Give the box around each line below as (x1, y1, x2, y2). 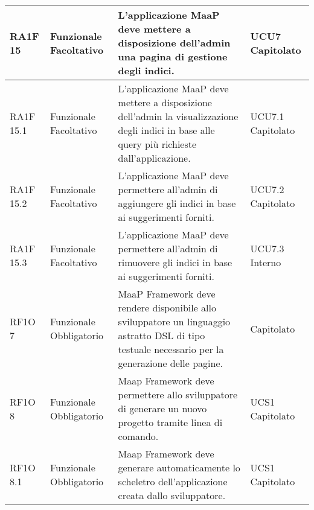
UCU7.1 (250, 109, 284, 123)
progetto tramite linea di (118, 415, 223, 429)
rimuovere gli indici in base (118, 255, 232, 269)
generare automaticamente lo (118, 461, 240, 474)
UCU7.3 (250, 241, 284, 255)
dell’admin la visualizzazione (118, 109, 239, 123)
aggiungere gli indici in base (118, 196, 236, 210)
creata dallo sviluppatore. (118, 488, 226, 502)
